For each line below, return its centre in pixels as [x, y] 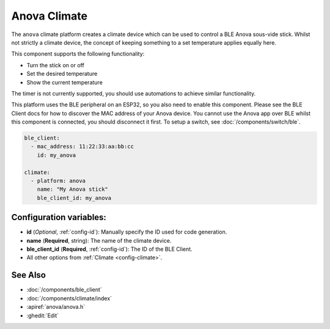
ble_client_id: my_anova [74, 198]
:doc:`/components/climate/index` [69, 298]
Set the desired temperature [62, 74]
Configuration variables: [59, 217]
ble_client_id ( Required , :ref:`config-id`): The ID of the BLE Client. [109, 249]
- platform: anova [58, 181]
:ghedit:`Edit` [43, 316]
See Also [28, 275]
